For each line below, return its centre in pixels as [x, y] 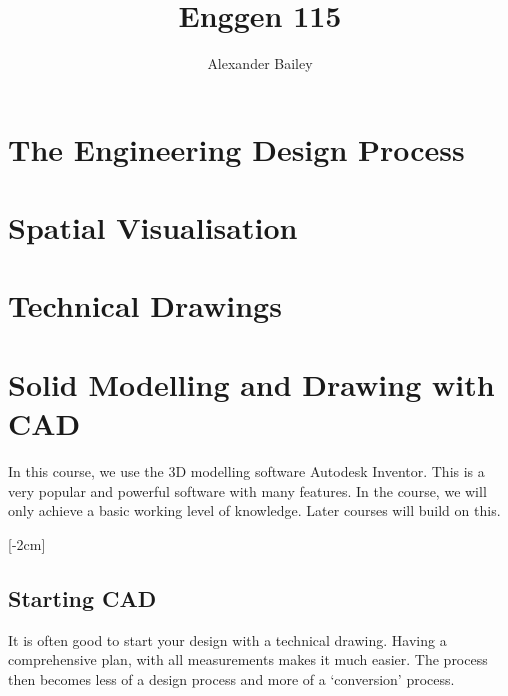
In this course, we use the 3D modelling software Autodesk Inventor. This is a [246, 470]
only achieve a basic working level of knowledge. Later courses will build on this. [254, 510]
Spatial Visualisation [153, 227]
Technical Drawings [145, 305]
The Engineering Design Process [236, 148]
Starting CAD [82, 597]
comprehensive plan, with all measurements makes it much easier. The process [248, 659]
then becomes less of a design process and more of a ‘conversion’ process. [231, 678]
